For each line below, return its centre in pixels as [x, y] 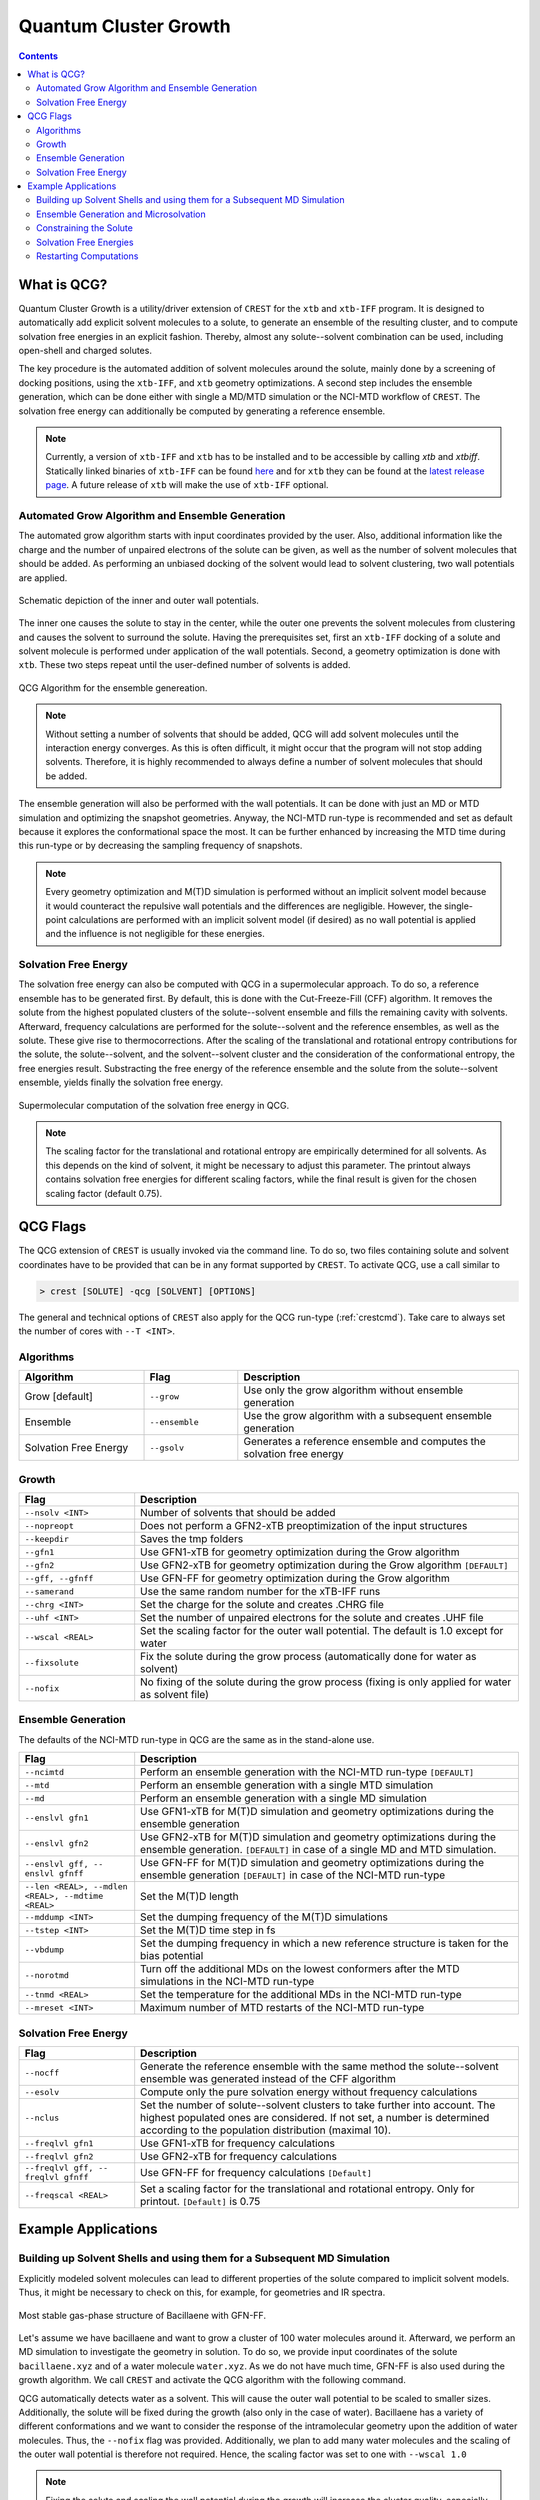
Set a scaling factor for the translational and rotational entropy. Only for [307, 2188]
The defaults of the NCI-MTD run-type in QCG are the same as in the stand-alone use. [196, 1739]
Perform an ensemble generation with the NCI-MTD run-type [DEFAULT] [307, 1772]
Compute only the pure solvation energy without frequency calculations [309, 2092]
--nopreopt [49, 1525]
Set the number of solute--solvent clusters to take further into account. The [318, 2105]
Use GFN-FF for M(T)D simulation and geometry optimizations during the [312, 1863]
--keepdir [47, 1538]
